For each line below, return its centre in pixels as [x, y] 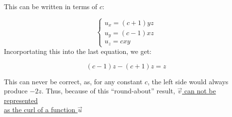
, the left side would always [188, 81]
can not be [200, 91]
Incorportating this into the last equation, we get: [78, 51]
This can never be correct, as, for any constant [73, 81]
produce [16, 91]
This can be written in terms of [51, 6]
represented [21, 100]
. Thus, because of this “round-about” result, [108, 91]
